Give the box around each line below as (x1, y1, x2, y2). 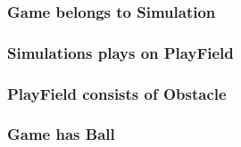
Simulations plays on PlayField (7, 41, 234, 63)
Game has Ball (7, 123, 115, 145)
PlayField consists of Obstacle (7, 82, 227, 104)
